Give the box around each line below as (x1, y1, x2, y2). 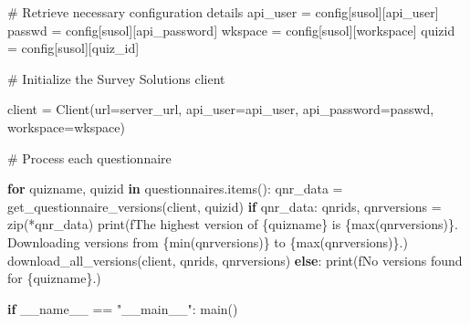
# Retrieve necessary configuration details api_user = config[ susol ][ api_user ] (7, 3, 439, 21)
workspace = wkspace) (7, 117, 125, 136)
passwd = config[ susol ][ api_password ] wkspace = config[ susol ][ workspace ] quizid (7, 20, 455, 39)
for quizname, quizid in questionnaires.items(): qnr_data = (7, 179, 343, 198)
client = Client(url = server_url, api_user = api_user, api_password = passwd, (7, 100, 434, 119)
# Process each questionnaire (7, 148, 172, 167)
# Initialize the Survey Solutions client (7, 68, 225, 88)
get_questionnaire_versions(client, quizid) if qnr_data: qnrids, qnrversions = (7, 196, 442, 215)
